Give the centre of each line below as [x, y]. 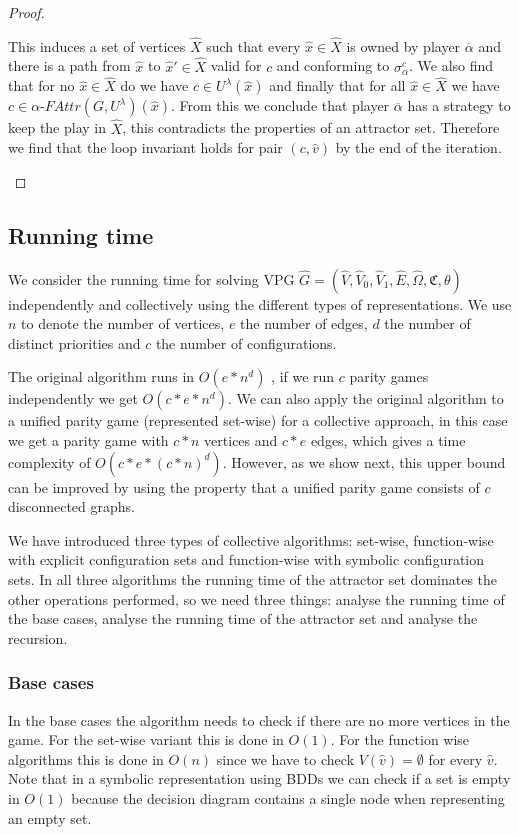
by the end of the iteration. [418, 147]
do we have [154, 85]
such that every [253, 45]
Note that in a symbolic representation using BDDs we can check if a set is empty [259, 778]
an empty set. [50, 817]
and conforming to [333, 65]
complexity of [49, 461]
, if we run [303, 376]
